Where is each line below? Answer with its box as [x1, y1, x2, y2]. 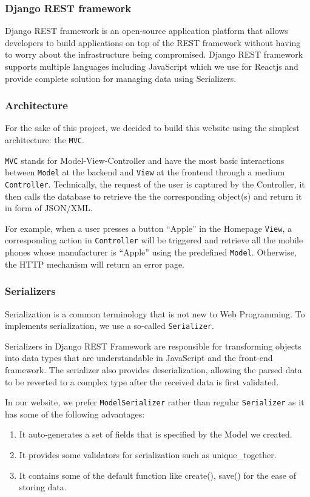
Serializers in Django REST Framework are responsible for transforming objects [5, 339, 302, 352]
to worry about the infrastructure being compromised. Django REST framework [5, 48, 303, 61]
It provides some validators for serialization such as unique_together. [19, 448, 277, 461]
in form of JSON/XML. [5, 201, 93, 214]
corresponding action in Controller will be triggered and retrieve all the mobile [5, 234, 303, 246]
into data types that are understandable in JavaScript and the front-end [5, 351, 273, 364]
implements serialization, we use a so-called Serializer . [5, 319, 214, 332]
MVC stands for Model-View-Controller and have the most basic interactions [5, 154, 285, 166]
